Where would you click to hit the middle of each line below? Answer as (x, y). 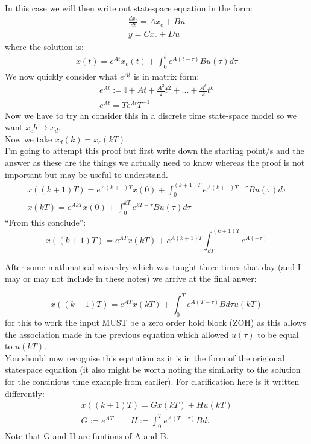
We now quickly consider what (61, 76)
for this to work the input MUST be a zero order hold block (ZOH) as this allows (155, 322)
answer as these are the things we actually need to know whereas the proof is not (155, 163)
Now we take (29, 138)
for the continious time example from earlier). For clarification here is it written (152, 382)
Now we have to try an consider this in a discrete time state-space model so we (151, 115)
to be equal (278, 334)
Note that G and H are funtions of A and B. (87, 435)
